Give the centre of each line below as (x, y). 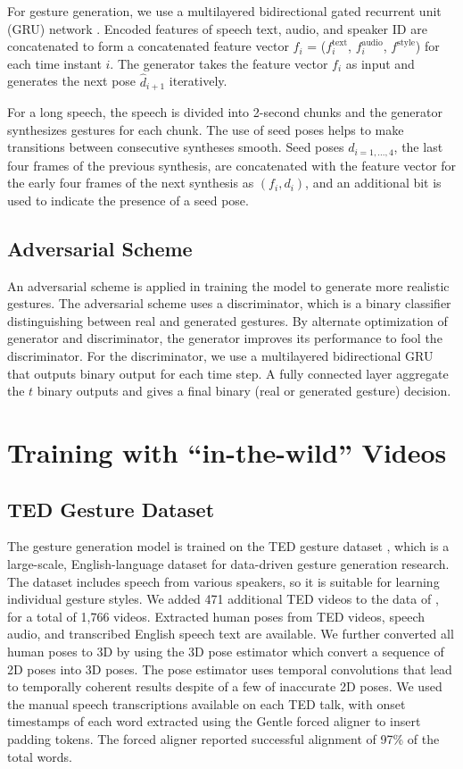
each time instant (54, 63)
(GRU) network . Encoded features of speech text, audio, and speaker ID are (217, 28)
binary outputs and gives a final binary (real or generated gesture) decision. (244, 391)
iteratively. (198, 81)
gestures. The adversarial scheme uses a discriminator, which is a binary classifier (229, 303)
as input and (380, 63)
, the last (418, 147)
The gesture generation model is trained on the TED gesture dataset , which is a (228, 546)
